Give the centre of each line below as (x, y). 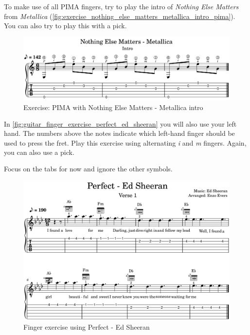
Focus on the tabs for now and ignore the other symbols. (88, 168)
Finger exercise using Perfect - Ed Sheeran (87, 327)
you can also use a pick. (39, 152)
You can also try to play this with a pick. (65, 26)
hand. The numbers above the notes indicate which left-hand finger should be (119, 133)
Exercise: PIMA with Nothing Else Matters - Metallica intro (113, 107)
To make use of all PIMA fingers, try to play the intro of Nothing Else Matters (121, 6)
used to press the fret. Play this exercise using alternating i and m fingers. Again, (125, 142)
